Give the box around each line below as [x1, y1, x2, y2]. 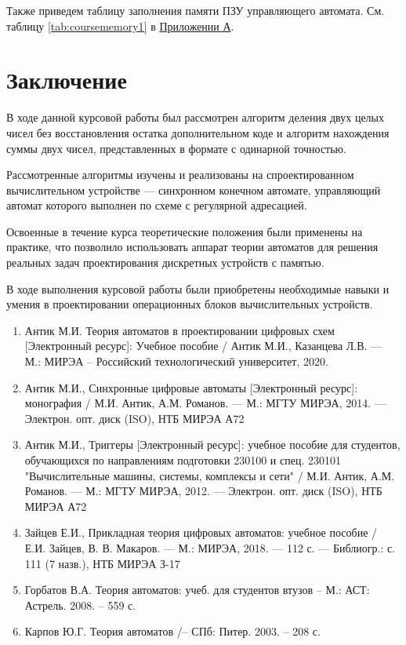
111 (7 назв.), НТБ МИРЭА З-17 [24, 555, 180, 571]
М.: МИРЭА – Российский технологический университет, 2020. [24, 353, 328, 370]
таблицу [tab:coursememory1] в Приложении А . [6, 17, 234, 34]
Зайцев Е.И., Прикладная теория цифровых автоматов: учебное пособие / [24, 524, 378, 541]
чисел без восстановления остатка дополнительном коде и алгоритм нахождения [6, 124, 390, 140]
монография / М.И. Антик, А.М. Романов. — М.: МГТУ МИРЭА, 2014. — [24, 395, 386, 411]
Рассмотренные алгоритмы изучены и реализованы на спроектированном [6, 166, 354, 183]
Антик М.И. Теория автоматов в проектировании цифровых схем [24, 322, 335, 338]
